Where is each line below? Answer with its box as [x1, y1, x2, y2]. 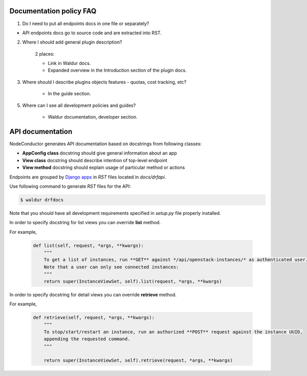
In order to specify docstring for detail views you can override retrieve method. [9, 292, 177, 298]
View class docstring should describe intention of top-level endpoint [22, 157, 167, 163]
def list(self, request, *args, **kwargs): [33, 242, 144, 248]
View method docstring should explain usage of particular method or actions [22, 164, 185, 171]
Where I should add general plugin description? [22, 39, 122, 46]
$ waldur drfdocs [20, 197, 64, 203]
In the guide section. [48, 91, 92, 97]
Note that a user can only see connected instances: [43, 264, 179, 270]
